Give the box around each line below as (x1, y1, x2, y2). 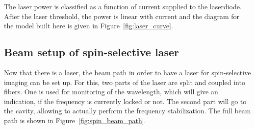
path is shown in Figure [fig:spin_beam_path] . (4, 115, 146, 125)
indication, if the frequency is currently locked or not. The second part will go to (4, 96, 247, 106)
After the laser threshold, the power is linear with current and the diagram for (4, 11, 240, 21)
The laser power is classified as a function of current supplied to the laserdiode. (4, 1, 242, 11)
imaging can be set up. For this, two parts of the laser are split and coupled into (4, 77, 245, 87)
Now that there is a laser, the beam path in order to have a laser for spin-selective (4, 67, 251, 77)
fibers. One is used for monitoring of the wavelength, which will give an (4, 86, 218, 97)
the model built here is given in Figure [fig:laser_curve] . (4, 21, 173, 31)
